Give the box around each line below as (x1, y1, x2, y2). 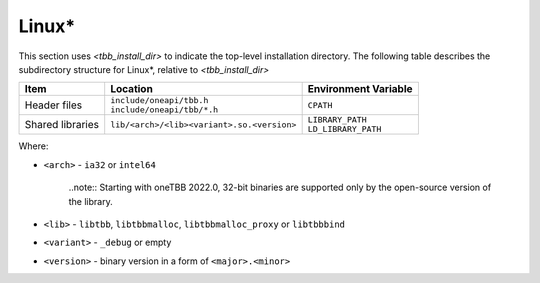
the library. (68, 195, 114, 207)
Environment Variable (307, 82, 414, 96)
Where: (18, 140, 49, 152)
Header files (24, 98, 83, 112)
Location (110, 82, 154, 96)
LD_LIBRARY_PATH (307, 124, 382, 135)
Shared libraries (24, 118, 100, 132)
